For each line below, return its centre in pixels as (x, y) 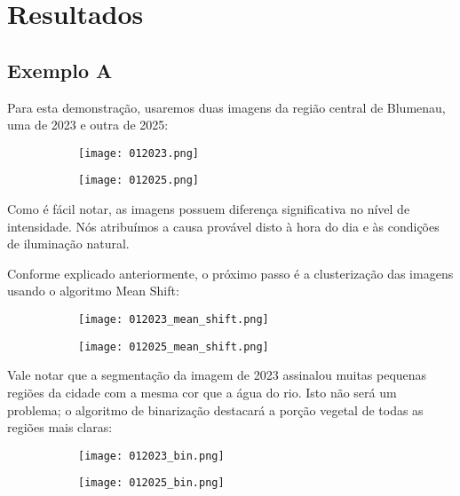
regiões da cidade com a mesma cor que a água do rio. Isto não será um (202, 392)
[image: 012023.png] (139, 153)
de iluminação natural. (68, 244)
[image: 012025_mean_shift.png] (174, 346)
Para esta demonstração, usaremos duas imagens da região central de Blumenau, (226, 107)
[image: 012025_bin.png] (151, 483)
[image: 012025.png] (139, 181)
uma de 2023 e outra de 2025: (88, 125)
